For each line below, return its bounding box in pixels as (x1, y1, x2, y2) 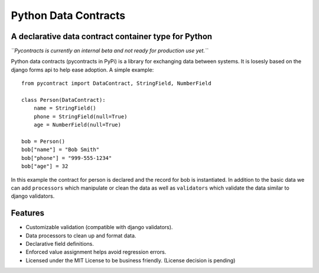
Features (11, 208, 44, 219)
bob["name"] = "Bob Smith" (21, 146, 100, 153)
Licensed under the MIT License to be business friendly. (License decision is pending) (25, 256, 236, 264)
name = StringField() (33, 105, 97, 112)
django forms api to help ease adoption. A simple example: (11, 66, 154, 73)
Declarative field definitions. (25, 240, 94, 247)
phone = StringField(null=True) (33, 113, 128, 120)
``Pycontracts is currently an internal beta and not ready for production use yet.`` (11, 47, 209, 54)
